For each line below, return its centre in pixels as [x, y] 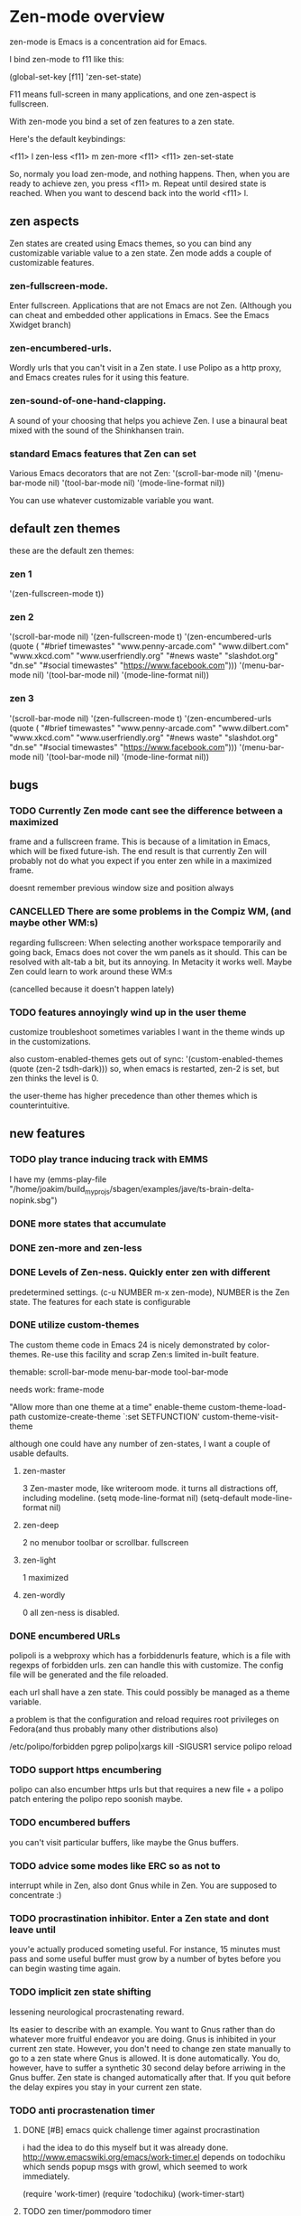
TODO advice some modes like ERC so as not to [115, 1865]
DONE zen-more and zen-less [76, 1248]
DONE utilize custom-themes [74, 1325]
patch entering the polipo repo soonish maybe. [96, 1799]
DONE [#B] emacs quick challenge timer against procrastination [141, 2129]
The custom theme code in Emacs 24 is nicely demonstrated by [128, 1345]
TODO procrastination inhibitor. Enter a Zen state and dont [139, 1918]
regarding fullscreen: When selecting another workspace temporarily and [146, 943]
